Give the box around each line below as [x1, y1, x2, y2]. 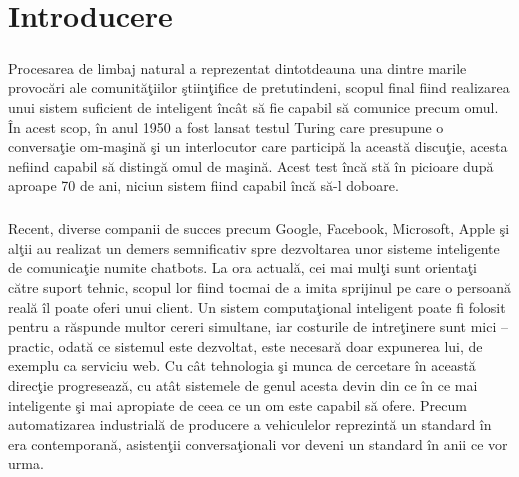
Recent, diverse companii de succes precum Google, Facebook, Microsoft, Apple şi [8, 218, 510, 239]
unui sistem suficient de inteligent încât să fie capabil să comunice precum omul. [8, 96, 499, 117]
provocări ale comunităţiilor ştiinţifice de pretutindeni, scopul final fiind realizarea [8, 77, 510, 98]
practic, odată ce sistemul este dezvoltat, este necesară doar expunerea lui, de [8, 335, 483, 356]
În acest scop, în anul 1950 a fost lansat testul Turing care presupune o [8, 116, 444, 137]
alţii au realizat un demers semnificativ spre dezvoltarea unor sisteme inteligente [8, 237, 500, 258]
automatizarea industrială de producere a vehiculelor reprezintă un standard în [8, 414, 492, 435]
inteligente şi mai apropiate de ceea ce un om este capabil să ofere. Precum [8, 394, 467, 415]
